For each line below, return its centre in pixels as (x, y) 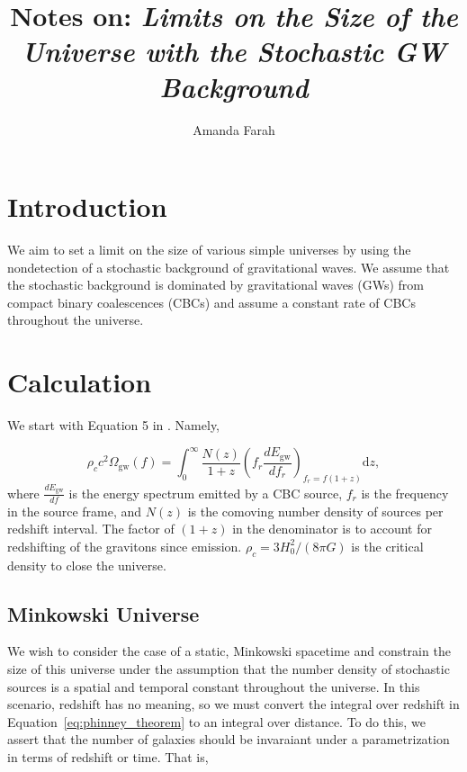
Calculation (80, 382)
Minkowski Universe (103, 613)
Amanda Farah (234, 129)
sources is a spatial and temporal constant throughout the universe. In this (214, 686)
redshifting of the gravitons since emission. (125, 546)
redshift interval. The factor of (91, 529)
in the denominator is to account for (332, 529)
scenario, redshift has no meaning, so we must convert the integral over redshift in (233, 704)
